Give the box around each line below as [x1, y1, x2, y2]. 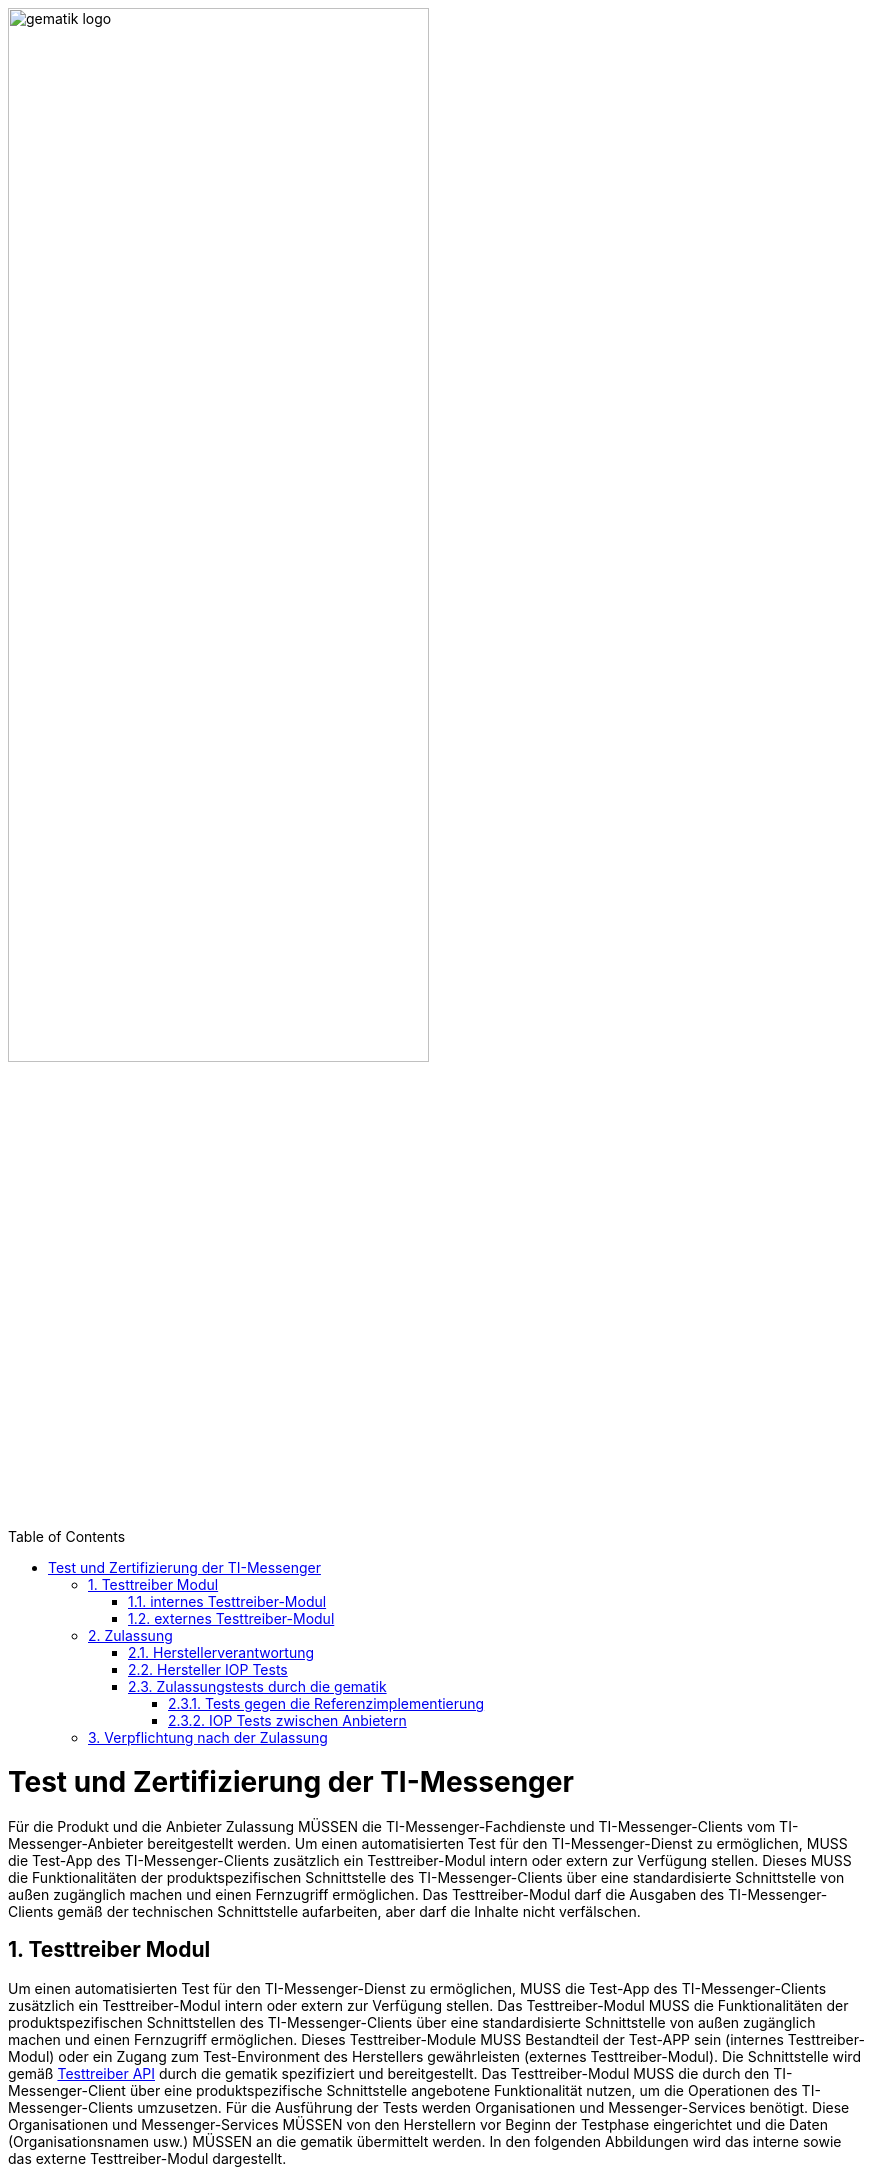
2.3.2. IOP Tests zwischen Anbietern [168, 1712, 407, 1730]
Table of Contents [8, 1528, 126, 1546]
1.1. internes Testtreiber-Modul [128, 1593, 327, 1611]
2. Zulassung [88, 1627, 173, 1645]
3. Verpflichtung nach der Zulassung [88, 1729, 328, 1747]
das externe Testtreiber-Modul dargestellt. [8, 2149, 287, 2167]
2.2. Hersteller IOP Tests [128, 1661, 288, 1679]
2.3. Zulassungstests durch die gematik [128, 1678, 387, 1696]
